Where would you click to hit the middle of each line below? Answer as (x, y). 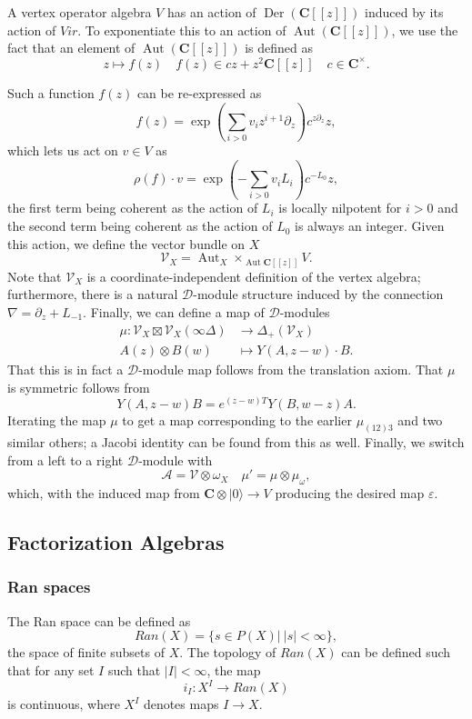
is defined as (279, 48)
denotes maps (181, 704)
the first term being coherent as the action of (133, 208)
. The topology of (228, 652)
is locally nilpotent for (340, 208)
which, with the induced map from (104, 493)
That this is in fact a (65, 369)
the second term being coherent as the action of (140, 226)
